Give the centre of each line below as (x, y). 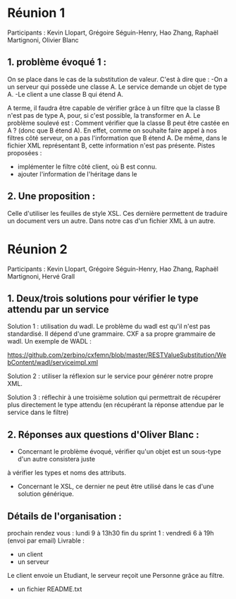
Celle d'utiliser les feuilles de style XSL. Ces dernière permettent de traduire (117, 213)
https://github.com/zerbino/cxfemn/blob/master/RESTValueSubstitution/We (117, 355)
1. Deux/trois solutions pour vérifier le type (103, 298)
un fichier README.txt (50, 589)
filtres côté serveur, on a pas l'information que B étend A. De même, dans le (117, 138)
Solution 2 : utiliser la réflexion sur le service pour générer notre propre (110, 376)
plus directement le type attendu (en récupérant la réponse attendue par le (116, 405)
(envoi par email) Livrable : (46, 540)
